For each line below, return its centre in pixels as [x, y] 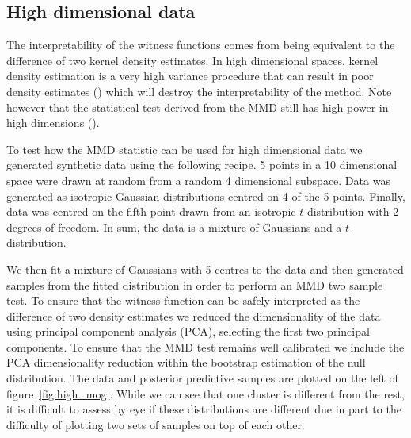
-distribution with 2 [351, 211]
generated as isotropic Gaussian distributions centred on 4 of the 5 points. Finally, [206, 196]
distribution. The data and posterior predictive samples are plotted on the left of [202, 378]
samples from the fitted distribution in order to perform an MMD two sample [195, 284]
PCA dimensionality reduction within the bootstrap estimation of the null [186, 362]
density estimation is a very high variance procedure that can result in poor [190, 76]
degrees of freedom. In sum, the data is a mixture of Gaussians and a [174, 227]
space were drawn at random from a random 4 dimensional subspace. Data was [198, 180]
